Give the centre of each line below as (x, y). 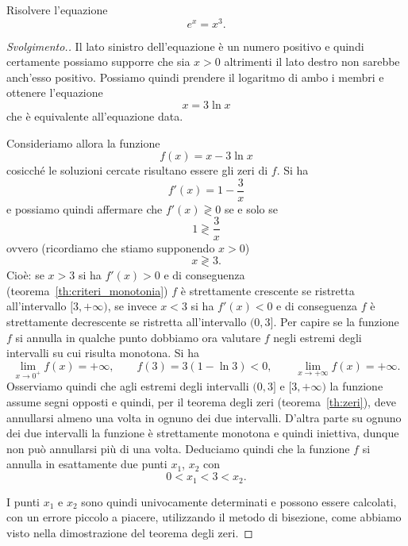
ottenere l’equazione (55, 92)
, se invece (132, 306)
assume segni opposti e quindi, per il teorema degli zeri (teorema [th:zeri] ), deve (201, 402)
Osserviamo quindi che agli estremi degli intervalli (128, 386)
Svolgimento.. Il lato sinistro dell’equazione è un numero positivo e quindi (185, 46)
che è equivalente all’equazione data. (95, 116)
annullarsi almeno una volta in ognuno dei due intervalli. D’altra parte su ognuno (204, 417)
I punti (23, 501)
